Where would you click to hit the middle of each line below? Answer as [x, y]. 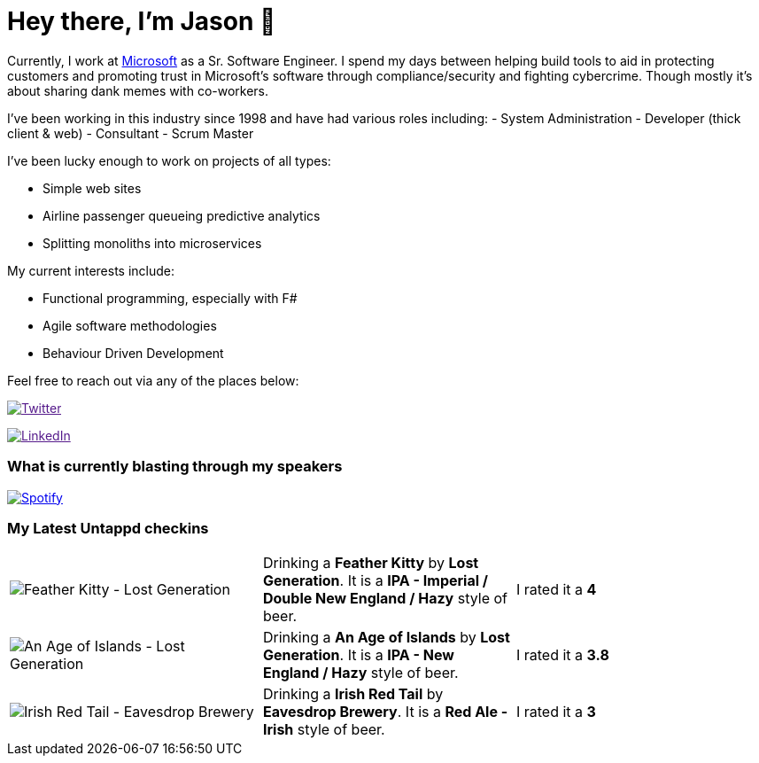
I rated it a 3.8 [562, 655]
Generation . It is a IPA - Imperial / [376, 581]
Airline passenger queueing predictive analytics [182, 215]
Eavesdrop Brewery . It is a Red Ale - [385, 712]
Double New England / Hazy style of [385, 599]
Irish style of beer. [324, 730]
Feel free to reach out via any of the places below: [153, 380]
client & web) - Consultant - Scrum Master [131, 133]
